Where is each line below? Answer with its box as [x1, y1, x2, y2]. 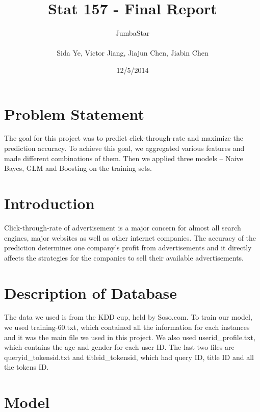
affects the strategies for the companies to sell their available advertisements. [4, 252, 244, 263]
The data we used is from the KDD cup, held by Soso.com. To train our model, [4, 312, 252, 322]
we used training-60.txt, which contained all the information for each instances [4, 322, 250, 332]
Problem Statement [4, 103, 144, 124]
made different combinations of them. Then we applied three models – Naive [4, 152, 243, 163]
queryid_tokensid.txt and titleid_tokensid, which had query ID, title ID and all [4, 351, 254, 362]
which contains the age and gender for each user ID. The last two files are [4, 342, 235, 352]
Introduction [4, 193, 95, 213]
